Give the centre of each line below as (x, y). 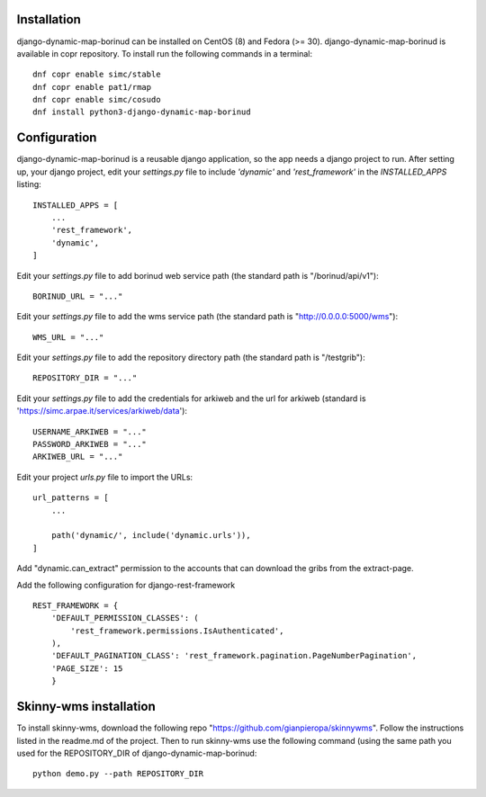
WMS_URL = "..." (68, 337)
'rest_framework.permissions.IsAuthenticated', (177, 631)
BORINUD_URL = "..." (78, 296)
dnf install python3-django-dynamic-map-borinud (142, 112)
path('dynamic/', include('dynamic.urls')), (151, 536)
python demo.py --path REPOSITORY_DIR (118, 774)
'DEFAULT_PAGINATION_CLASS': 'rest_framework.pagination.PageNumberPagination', (234, 656)
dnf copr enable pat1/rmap (92, 87)
